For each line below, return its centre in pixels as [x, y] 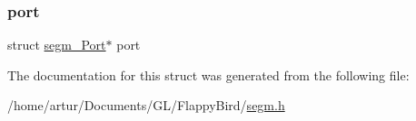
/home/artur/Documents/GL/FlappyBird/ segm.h [146, 105]
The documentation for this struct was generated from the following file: [208, 74]
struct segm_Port [57, 45]
